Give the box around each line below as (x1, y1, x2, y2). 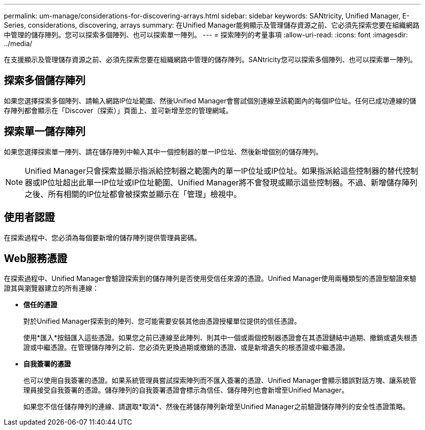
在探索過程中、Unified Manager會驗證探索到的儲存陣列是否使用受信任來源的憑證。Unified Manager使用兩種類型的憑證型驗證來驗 (4, 274, 416, 283)
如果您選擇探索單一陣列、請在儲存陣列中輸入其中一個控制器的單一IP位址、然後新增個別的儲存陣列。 (4, 147, 323, 156)
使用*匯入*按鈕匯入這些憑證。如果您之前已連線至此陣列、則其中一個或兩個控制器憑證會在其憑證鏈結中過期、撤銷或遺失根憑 (23, 333, 418, 342)
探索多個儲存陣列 (4, 74, 85, 87)
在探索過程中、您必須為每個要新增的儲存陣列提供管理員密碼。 (4, 233, 201, 242)
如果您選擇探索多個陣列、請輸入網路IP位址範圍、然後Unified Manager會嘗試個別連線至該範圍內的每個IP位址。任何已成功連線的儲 (4, 96, 416, 105)
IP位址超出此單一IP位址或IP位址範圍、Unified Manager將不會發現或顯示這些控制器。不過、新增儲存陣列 (40, 177, 418, 187)
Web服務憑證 (4, 252, 67, 265)
